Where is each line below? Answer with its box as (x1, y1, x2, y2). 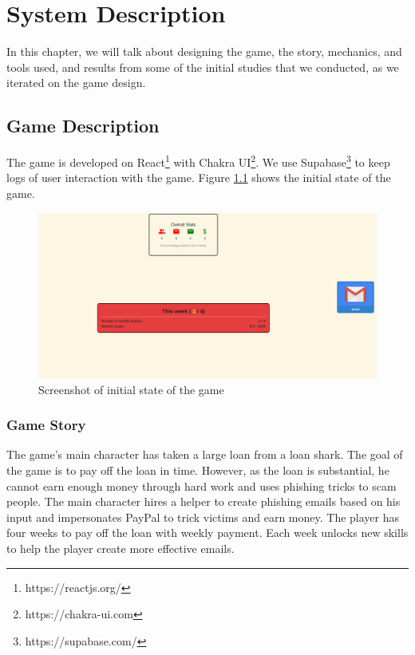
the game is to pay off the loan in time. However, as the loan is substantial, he (6, 461, 389, 478)
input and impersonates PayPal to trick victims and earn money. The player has (6, 508, 400, 525)
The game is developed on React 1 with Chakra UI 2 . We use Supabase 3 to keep (6, 152, 390, 170)
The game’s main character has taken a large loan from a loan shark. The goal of (6, 446, 403, 463)
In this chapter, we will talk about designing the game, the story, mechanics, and (6, 43, 402, 60)
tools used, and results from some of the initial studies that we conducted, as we (6, 58, 399, 75)
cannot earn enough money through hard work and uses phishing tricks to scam (6, 477, 397, 494)
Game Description (6, 113, 160, 138)
